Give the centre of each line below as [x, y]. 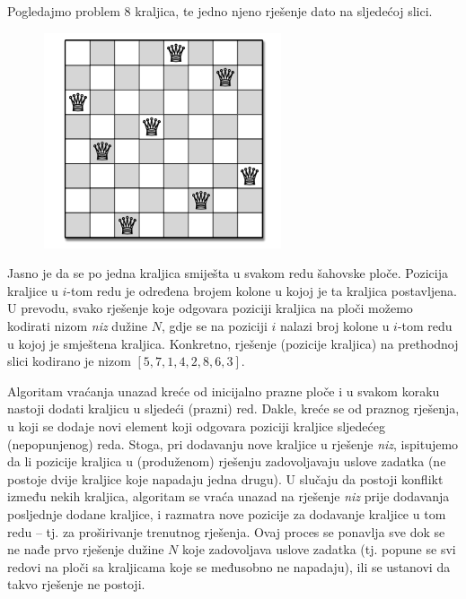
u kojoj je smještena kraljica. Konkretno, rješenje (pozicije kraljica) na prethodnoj [233, 343]
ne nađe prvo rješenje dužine [86, 549]
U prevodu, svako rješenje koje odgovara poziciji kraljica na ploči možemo [210, 308]
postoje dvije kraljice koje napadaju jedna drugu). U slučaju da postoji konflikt [225, 478]
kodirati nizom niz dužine [78, 325]
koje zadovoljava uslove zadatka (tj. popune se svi [319, 549]
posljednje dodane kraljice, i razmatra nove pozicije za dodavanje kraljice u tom [227, 513]
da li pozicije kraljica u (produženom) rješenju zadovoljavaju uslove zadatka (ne [227, 461]
